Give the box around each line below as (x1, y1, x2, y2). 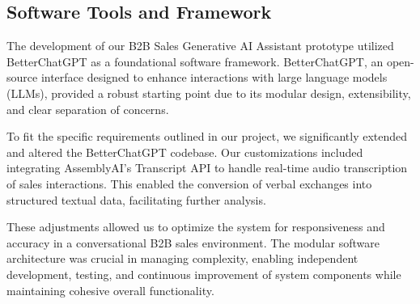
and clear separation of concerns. (6, 100, 169, 117)
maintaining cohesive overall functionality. (6, 281, 214, 298)
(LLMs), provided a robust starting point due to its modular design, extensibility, (6, 84, 411, 101)
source (6, 69, 38, 86)
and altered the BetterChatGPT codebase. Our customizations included (6, 143, 363, 160)
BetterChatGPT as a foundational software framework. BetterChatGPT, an (6, 53, 384, 70)
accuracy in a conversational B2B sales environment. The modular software (6, 234, 380, 251)
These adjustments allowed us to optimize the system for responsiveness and (6, 218, 385, 235)
